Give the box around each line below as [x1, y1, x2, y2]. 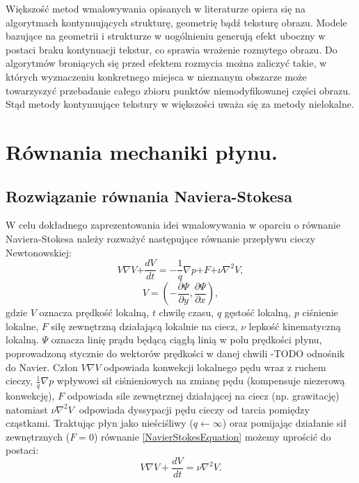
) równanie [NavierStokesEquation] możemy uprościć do [93, 429, 331, 443]
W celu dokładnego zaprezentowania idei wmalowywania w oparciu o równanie [6, 218, 341, 232]
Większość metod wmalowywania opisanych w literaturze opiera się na [6, 1, 305, 15]
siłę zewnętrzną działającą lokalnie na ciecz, [51, 318, 238, 333]
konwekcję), [6, 388, 55, 402]
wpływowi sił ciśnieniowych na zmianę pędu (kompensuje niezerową [56, 373, 345, 388]
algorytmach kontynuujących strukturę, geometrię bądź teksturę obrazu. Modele [6, 15, 347, 29]
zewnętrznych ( [6, 429, 70, 443]
